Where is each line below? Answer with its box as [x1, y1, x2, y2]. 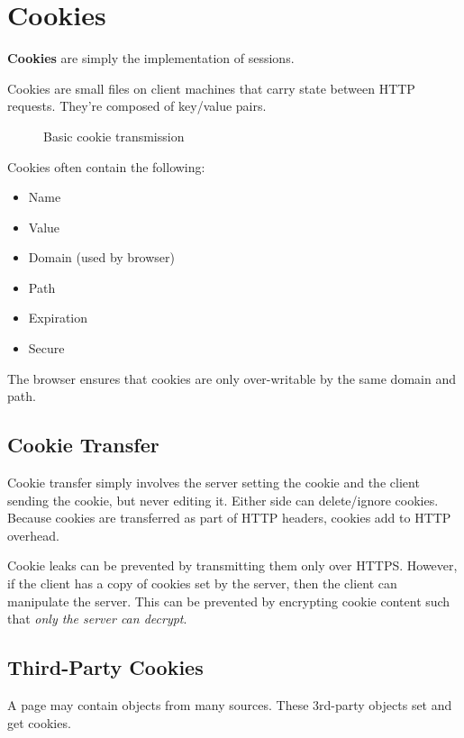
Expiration [28, 308, 88, 327]
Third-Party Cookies [7, 653, 204, 681]
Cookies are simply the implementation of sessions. [7, 49, 295, 68]
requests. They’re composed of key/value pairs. [7, 96, 267, 115]
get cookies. [7, 713, 71, 732]
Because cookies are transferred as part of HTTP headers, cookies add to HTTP [7, 508, 451, 527]
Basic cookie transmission [43, 126, 185, 145]
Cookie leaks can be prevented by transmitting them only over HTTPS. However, [7, 556, 458, 575]
